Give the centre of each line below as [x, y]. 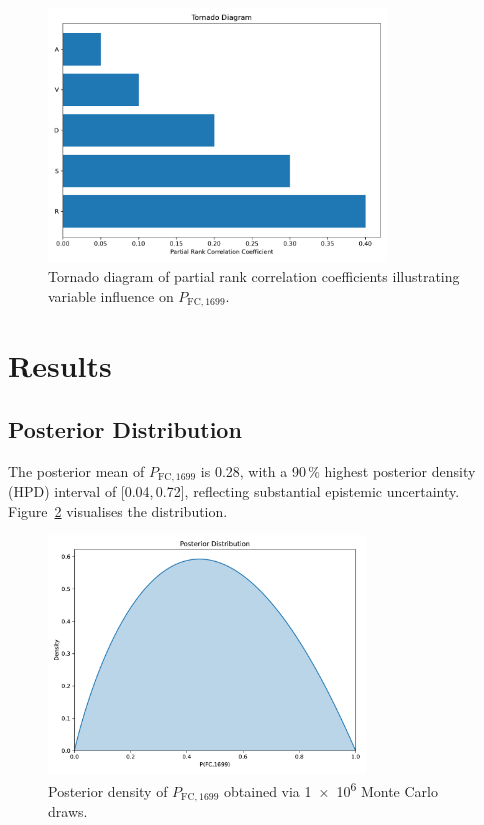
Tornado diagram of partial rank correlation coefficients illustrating [254, 275]
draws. [68, 811]
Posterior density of [108, 791]
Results [60, 365]
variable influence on [111, 295]
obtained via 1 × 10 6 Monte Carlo [331, 789]
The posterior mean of [76, 470]
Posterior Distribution [125, 428]
